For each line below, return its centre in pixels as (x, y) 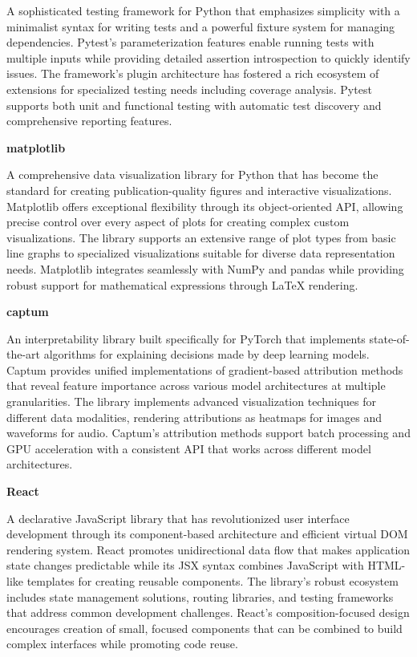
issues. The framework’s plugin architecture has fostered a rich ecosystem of (193, 73)
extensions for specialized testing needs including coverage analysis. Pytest (189, 89)
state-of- (389, 338)
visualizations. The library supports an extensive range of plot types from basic (201, 237)
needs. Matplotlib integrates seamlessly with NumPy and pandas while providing (205, 268)
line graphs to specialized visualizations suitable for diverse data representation (201, 253)
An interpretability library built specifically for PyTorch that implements (186, 338)
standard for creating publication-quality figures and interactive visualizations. (199, 190)
